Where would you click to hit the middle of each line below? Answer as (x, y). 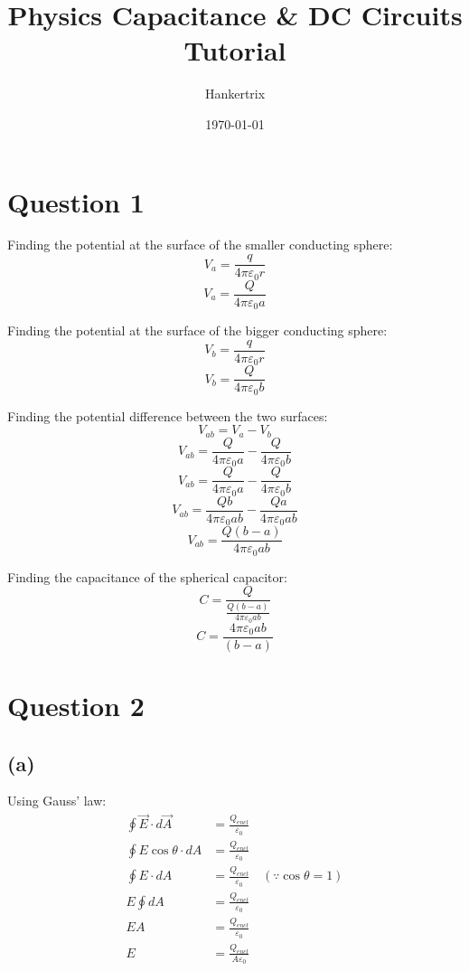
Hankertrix (235, 94)
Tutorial (235, 50)
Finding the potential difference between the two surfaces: (168, 415)
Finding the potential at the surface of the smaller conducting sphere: (200, 245)
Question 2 (76, 706)
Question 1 (76, 201)
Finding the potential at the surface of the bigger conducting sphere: (197, 330)
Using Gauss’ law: (57, 801)
